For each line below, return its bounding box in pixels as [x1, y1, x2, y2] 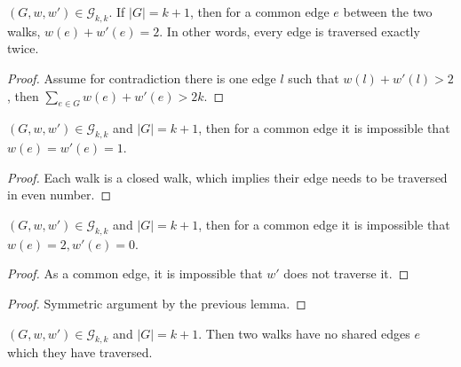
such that [288, 68, 339, 87]
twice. [7, 39, 39, 58]
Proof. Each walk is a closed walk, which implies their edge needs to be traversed [7, 168, 448, 186]
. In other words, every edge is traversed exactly [159, 21, 420, 40]
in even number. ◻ [7, 185, 112, 204]
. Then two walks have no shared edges [198, 324, 410, 342]
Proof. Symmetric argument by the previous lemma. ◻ [7, 293, 306, 312]
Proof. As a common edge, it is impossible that [7, 264, 263, 283]
